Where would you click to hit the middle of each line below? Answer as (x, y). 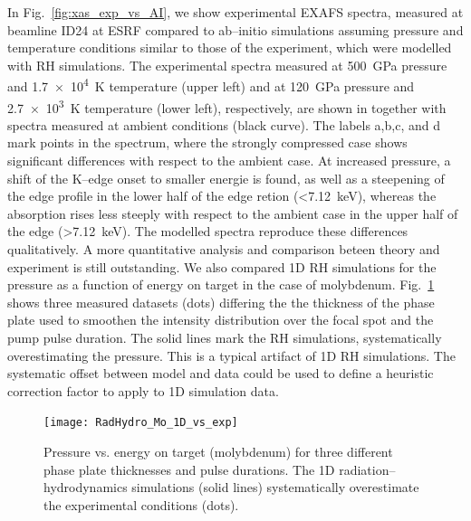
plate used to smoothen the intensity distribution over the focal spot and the (221, 320)
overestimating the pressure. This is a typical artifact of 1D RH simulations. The (231, 355)
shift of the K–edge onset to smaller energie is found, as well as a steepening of (226, 178)
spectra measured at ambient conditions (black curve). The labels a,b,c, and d (224, 124)
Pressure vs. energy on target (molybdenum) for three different (218, 452)
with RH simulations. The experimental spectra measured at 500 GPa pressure (227, 65)
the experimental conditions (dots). (141, 504)
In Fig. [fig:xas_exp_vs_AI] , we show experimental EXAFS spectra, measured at (235, 12)
